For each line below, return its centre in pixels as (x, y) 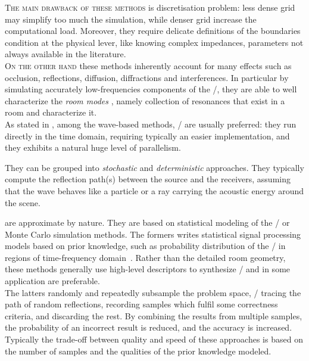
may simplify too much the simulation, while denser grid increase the (131, 19)
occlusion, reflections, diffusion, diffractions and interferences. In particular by (147, 77)
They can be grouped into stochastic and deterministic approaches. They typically (154, 167)
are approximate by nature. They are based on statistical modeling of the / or (147, 222)
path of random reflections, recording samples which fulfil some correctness (141, 304)
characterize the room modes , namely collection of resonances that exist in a (145, 100)
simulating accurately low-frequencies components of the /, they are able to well (151, 89)
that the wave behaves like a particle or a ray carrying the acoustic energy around (154, 190)
